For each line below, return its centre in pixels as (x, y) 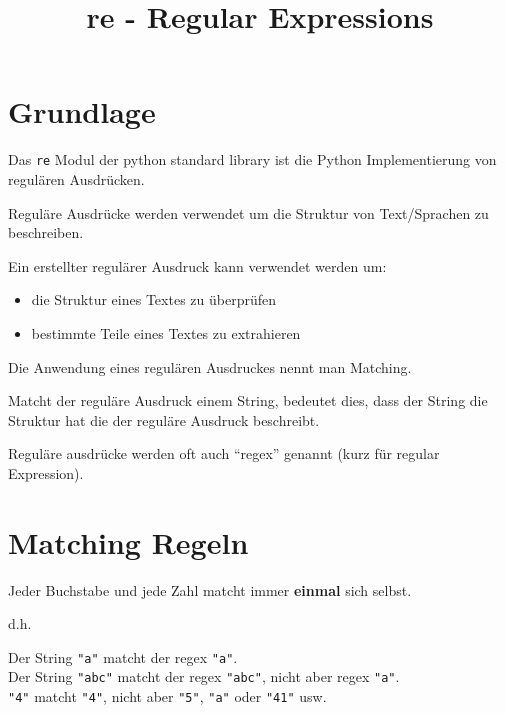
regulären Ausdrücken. (76, 178)
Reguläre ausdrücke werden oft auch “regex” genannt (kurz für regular (224, 453)
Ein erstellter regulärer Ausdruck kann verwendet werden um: (197, 265)
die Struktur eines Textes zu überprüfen (153, 299)
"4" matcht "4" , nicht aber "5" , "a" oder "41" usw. (167, 696)
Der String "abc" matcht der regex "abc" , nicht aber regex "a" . (204, 676)
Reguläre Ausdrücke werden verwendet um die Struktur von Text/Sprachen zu (248, 212)
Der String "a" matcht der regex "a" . (123, 656)
